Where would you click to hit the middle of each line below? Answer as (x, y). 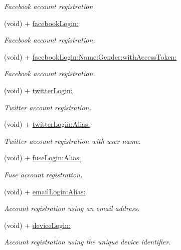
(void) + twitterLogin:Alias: (47, 124)
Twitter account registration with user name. (72, 141)
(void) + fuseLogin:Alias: (43, 158)
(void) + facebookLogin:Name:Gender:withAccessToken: (90, 56)
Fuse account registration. (43, 174)
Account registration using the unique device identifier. (87, 242)
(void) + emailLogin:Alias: (45, 191)
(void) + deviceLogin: (37, 225)
